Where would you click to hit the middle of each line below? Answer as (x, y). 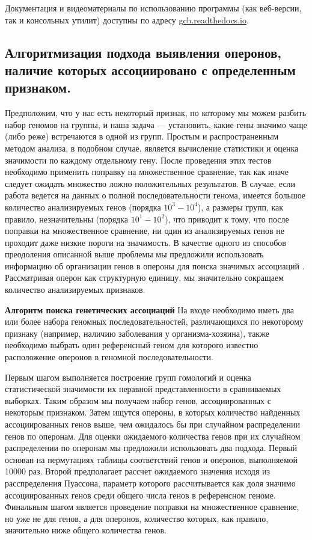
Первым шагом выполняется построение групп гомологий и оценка (128, 377)
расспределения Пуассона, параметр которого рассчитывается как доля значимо (150, 483)
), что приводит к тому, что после (227, 219)
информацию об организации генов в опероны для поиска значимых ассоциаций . (155, 265)
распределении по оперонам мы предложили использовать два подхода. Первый (151, 448)
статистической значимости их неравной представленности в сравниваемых (143, 389)
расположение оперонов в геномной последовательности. (109, 357)
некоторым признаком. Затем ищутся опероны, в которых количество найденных (153, 412)
